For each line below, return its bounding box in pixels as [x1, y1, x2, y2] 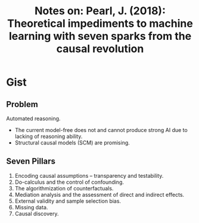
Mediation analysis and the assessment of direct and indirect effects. [14, 191, 185, 198]
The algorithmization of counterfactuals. [14, 184, 114, 191]
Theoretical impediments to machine [7, 17, 194, 30]
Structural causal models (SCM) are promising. [14, 139, 130, 146]
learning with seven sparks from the [8, 30, 192, 43]
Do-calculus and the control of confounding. [14, 178, 124, 186]
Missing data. [14, 203, 48, 211]
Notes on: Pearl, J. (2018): [35, 4, 166, 18]
